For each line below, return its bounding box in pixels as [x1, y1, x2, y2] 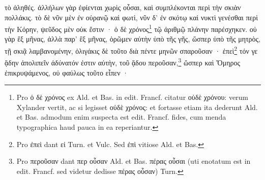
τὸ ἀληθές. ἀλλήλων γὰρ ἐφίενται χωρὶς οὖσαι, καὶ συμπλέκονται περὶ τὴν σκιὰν [5, 2, 241, 12]
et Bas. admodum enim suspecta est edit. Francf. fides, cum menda [16, 112, 226, 122]
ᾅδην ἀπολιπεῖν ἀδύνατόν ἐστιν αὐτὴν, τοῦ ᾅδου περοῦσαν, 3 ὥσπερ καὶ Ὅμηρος [5, 56, 241, 67]
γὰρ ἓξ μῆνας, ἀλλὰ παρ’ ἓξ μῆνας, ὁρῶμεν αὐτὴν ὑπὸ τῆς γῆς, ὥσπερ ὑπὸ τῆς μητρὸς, [5, 33, 261, 44]
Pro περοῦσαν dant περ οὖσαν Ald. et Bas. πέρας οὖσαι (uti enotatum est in [16, 156, 251, 166]
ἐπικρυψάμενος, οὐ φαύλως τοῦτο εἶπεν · [5, 67, 129, 78]
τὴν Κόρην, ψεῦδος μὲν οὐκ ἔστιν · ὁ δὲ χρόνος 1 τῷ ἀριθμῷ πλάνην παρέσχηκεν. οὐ [5, 22, 257, 34]
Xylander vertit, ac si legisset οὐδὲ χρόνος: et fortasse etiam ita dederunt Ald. [16, 101, 258, 112]
